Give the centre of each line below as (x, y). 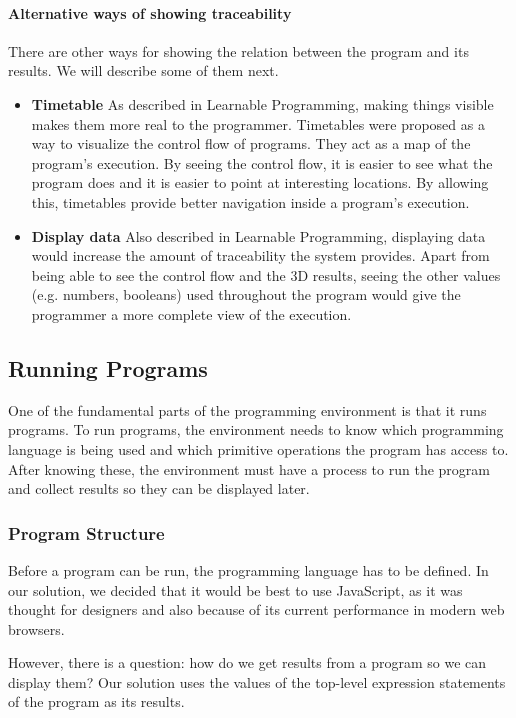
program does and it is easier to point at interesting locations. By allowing (260, 182)
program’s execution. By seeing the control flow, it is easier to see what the (262, 162)
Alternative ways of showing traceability (150, 12)
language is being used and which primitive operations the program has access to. (258, 448)
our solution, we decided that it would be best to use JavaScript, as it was (235, 589)
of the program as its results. (96, 701)
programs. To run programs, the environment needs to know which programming (256, 429)
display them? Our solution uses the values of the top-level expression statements (257, 681)
